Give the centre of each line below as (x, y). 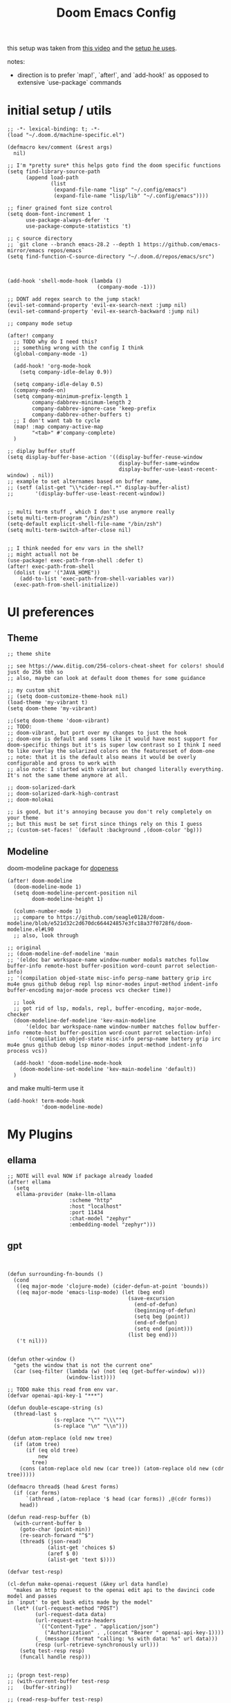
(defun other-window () (41, 1359)
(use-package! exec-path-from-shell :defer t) (75, 560)
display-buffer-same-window (159, 463)
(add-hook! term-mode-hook (46, 1101)
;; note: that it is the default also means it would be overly (102, 757)
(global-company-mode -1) (51, 354)
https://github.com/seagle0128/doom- (111, 917)
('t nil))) (32, 1341)
